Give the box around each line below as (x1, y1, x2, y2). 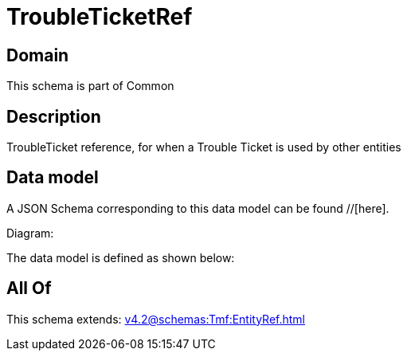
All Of (6, 278, 52, 299)
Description (6, 106, 101, 127)
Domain (6, 45, 69, 65)
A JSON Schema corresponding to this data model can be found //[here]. (6, 201, 389, 215)
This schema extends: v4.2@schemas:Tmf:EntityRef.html (6, 312, 306, 326)
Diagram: (6, 226, 54, 240)
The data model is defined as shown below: (6, 250, 235, 265)
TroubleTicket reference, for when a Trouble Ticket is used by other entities (6, 140, 401, 155)
